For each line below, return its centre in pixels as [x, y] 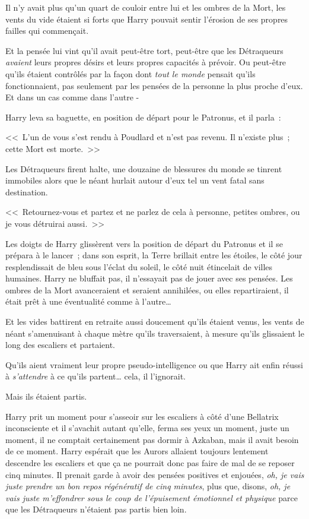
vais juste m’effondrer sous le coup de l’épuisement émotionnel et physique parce [152, 497]
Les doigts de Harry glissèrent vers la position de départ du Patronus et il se [144, 243]
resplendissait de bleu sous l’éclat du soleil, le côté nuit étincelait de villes [139, 266]
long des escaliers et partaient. [60, 345]
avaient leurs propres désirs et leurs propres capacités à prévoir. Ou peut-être [146, 62]
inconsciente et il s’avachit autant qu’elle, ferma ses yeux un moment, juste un [147, 428]
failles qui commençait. [47, 31]
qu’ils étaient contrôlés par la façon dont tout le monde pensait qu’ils [130, 73]
